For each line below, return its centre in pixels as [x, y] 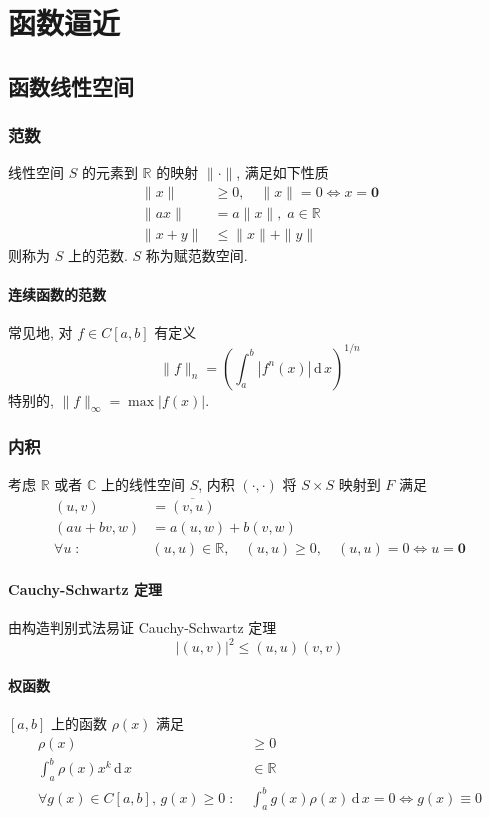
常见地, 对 [40, 332]
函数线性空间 [71, 85]
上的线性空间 [142, 483]
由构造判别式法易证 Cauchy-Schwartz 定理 [142, 627]
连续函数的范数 [57, 294]
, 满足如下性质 [282, 172]
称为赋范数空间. [196, 255]
